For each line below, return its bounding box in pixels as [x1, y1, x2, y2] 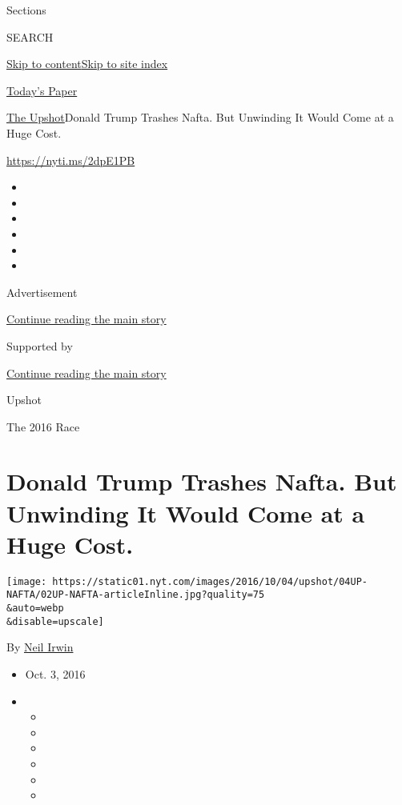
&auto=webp [6, 603, 64, 615]
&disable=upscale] [6, 615, 104, 627]
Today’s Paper [6, 82, 78, 98]
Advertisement [6, 283, 78, 300]
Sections [6, 2, 46, 18]
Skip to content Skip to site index [6, 55, 168, 72]
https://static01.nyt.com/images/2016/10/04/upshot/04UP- [52, 575, 368, 587]
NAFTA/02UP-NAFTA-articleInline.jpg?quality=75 [6, 589, 265, 601]
